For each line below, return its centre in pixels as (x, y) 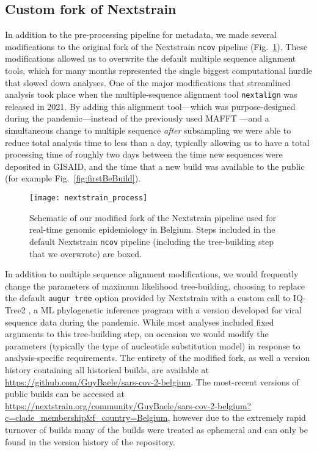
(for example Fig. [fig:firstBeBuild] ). (73, 178)
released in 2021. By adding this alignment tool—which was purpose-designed (150, 106)
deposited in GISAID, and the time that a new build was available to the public (155, 166)
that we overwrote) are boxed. (86, 253)
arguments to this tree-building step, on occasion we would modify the (137, 334)
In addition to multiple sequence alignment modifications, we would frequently (152, 274)
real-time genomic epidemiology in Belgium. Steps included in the (152, 229)
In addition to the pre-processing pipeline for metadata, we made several (141, 35)
